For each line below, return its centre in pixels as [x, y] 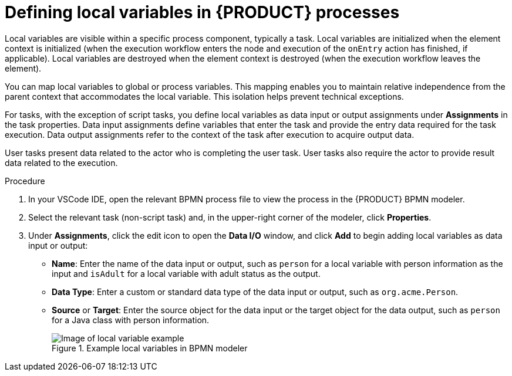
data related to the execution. [61, 162]
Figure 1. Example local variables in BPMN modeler [150, 348]
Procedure [25, 181]
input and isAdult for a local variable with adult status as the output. [186, 273]
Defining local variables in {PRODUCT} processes [202, 12]
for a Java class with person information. [131, 320]
